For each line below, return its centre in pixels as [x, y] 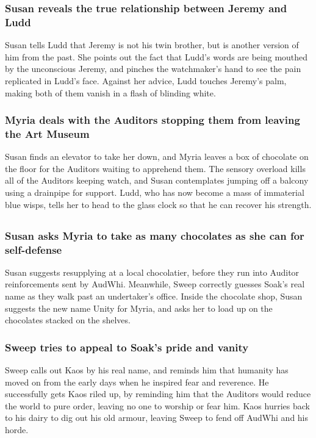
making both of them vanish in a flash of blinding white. [110, 92]
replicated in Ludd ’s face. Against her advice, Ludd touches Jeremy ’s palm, [146, 80]
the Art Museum [47, 133]
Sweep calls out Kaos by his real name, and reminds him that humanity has [147, 370]
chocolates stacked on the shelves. [68, 320]
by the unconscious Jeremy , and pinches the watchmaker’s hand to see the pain [153, 69]
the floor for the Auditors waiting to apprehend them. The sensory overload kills [155, 168]
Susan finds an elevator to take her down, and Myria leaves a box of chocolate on [157, 156]
